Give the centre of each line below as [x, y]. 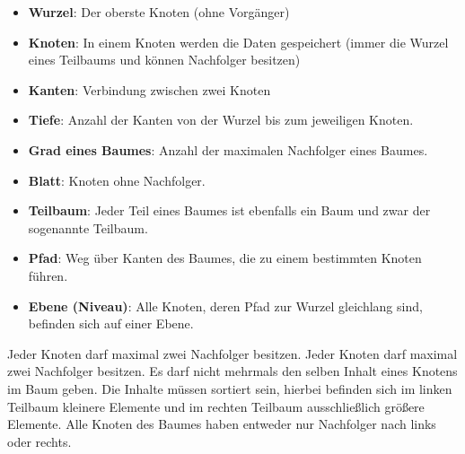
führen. [48, 275]
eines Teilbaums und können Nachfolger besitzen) [164, 60]
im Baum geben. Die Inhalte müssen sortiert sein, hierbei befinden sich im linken [230, 388]
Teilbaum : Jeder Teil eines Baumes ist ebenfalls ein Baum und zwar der [229, 210]
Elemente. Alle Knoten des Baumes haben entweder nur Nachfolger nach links [222, 424]
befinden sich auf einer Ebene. [111, 323]
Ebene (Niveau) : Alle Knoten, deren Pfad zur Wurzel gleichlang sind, [225, 306]
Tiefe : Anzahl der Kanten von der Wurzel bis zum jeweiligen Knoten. [221, 120]
